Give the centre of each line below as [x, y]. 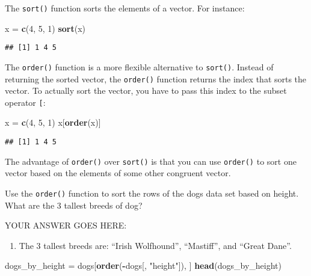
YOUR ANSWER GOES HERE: [66, 225]
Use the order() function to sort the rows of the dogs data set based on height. [152, 193]
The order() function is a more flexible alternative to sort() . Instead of [139, 66]
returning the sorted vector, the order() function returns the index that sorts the [156, 78]
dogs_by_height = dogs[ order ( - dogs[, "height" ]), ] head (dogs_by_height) [143, 265]
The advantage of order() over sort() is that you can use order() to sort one [151, 161]
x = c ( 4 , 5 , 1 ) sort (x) [45, 28]
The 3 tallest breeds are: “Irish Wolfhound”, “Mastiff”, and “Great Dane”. [155, 245]
